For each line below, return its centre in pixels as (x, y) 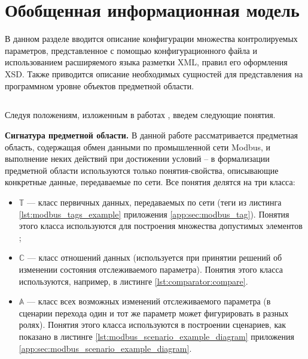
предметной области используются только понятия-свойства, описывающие (142, 170)
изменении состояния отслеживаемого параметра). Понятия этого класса (151, 269)
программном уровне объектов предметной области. (100, 85)
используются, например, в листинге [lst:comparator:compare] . (133, 281)
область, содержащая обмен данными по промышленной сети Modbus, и (138, 147)
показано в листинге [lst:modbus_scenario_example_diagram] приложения (156, 336)
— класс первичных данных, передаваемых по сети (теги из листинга (154, 202)
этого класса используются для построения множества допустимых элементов (161, 226)
